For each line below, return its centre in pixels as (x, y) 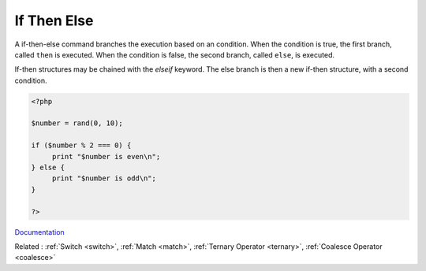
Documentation (39, 232)
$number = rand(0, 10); (77, 123)
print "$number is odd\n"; (104, 178)
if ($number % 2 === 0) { (81, 145)
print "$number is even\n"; (106, 156)
